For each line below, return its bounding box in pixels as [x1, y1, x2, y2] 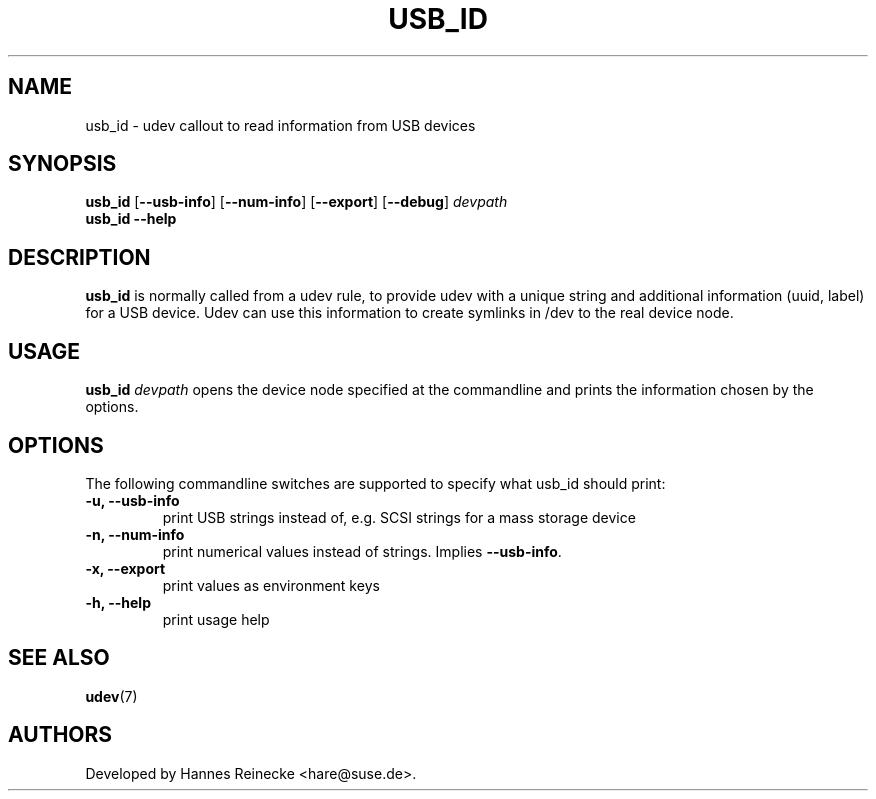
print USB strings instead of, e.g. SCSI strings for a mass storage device [162, 508, 636, 526]
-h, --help [85, 593, 151, 611]
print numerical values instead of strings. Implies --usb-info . [162, 542, 562, 560]
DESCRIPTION [8, 244, 151, 270]
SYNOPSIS [8, 151, 117, 177]
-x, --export [85, 559, 166, 577]
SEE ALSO [8, 645, 110, 671]
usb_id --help [85, 210, 177, 228]
